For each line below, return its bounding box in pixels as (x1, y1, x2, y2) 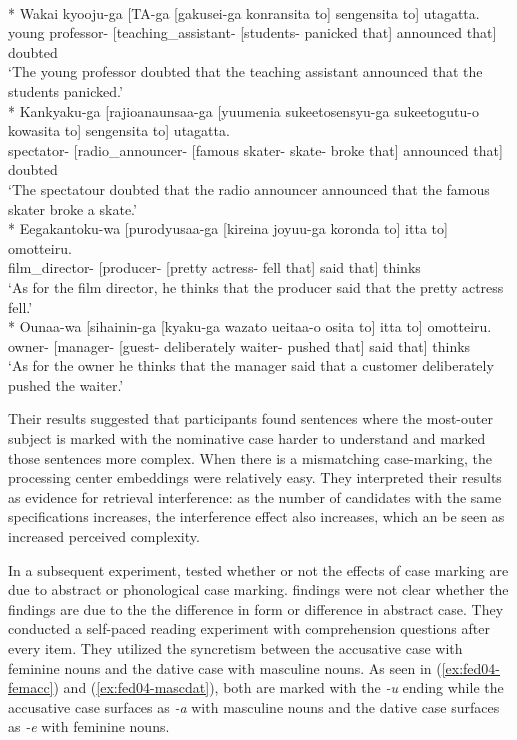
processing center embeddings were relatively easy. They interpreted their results (8, 467, 502, 488)
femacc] (8, 677, 54, 698)
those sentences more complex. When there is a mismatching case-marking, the (8, 447, 492, 468)
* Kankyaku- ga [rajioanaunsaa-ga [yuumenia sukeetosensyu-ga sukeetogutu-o (8, 100, 480, 121)
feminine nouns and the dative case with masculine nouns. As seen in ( (8, 657, 442, 678)
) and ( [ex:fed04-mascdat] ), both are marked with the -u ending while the (53, 677, 504, 698)
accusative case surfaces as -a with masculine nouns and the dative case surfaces (8, 696, 500, 717)
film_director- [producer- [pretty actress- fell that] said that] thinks (8, 257, 421, 278)
